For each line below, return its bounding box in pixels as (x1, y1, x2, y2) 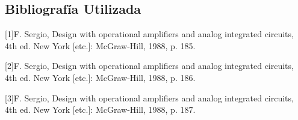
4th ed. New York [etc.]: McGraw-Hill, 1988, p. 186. (5, 71, 196, 83)
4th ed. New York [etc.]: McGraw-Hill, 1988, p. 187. (5, 103, 196, 116)
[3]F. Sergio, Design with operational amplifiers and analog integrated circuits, (5, 91, 294, 104)
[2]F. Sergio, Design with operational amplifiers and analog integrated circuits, (5, 59, 294, 72)
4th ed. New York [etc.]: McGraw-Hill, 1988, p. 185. (5, 39, 196, 52)
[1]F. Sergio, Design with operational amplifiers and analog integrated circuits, (5, 28, 294, 40)
